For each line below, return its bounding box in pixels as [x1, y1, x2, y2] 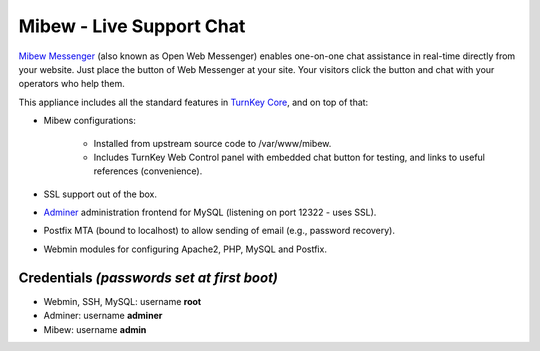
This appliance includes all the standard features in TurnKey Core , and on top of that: [18, 96, 369, 108]
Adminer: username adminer [43, 310, 163, 322]
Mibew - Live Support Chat [18, 15, 246, 37]
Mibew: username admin [43, 323, 147, 335]
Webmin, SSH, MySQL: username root [43, 295, 202, 307]
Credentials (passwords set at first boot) [18, 269, 279, 286]
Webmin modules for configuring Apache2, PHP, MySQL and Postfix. [43, 243, 327, 255]
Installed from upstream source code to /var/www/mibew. [93, 137, 332, 149]
